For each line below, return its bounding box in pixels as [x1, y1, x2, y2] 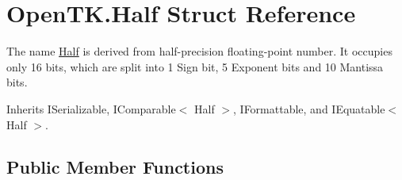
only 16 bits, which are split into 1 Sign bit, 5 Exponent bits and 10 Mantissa [6, 58, 384, 75]
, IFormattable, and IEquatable [233, 100, 385, 117]
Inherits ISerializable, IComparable [6, 100, 176, 117]
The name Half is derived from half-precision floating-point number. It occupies [6, 43, 392, 59]
